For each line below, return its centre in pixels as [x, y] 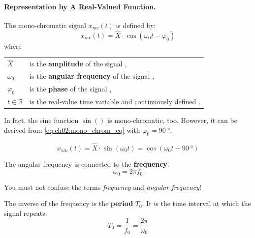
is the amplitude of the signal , [78, 64]
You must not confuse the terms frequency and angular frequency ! [103, 187]
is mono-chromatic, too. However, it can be [172, 120]
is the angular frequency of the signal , [92, 76]
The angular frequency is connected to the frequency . [87, 164]
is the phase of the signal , [71, 88]
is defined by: [136, 25]
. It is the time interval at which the [196, 203]
